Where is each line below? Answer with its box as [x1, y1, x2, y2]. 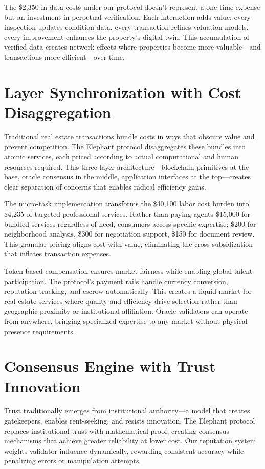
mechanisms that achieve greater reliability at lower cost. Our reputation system [4, 435, 256, 446]
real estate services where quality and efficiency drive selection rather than [4, 295, 237, 306]
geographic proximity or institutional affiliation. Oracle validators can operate [4, 306, 248, 316]
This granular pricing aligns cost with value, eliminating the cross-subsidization [4, 238, 253, 249]
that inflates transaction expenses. [4, 248, 111, 259]
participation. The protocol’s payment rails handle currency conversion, [4, 275, 228, 286]
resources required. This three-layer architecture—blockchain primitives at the [4, 161, 249, 172]
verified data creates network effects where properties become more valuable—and [4, 41, 261, 52]
